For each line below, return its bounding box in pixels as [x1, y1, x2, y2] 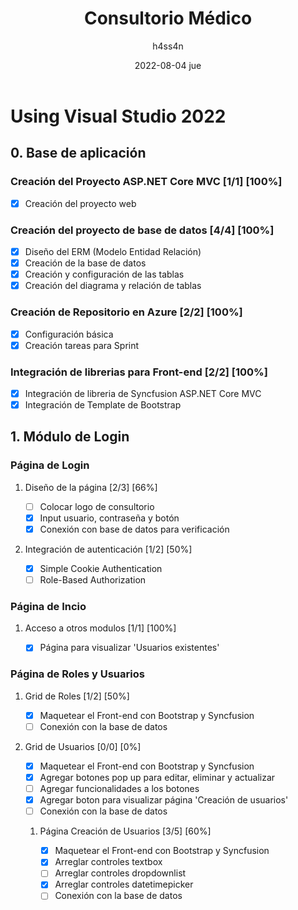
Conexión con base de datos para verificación [39, 523, 230, 535]
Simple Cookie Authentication [39, 562, 163, 574]
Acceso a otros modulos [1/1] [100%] [24, 622, 177, 634]
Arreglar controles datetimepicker [54, 878, 194, 891]
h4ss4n [152, 40, 184, 52]
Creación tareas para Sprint [24, 339, 140, 351]
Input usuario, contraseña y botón [39, 512, 180, 524]
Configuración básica [24, 328, 114, 340]
